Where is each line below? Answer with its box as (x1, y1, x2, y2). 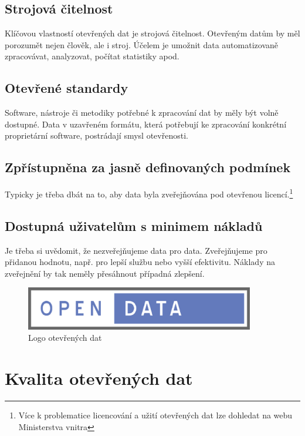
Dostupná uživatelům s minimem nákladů (5, 216, 263, 234)
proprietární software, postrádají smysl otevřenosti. (5, 129, 188, 142)
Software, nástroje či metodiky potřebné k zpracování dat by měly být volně (5, 106, 279, 119)
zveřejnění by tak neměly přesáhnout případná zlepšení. (5, 267, 205, 279)
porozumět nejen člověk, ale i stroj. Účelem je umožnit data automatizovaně (5, 38, 279, 51)
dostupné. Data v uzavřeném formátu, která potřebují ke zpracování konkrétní (5, 118, 287, 130)
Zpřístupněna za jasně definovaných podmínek (5, 158, 291, 176)
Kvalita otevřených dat (5, 366, 193, 390)
